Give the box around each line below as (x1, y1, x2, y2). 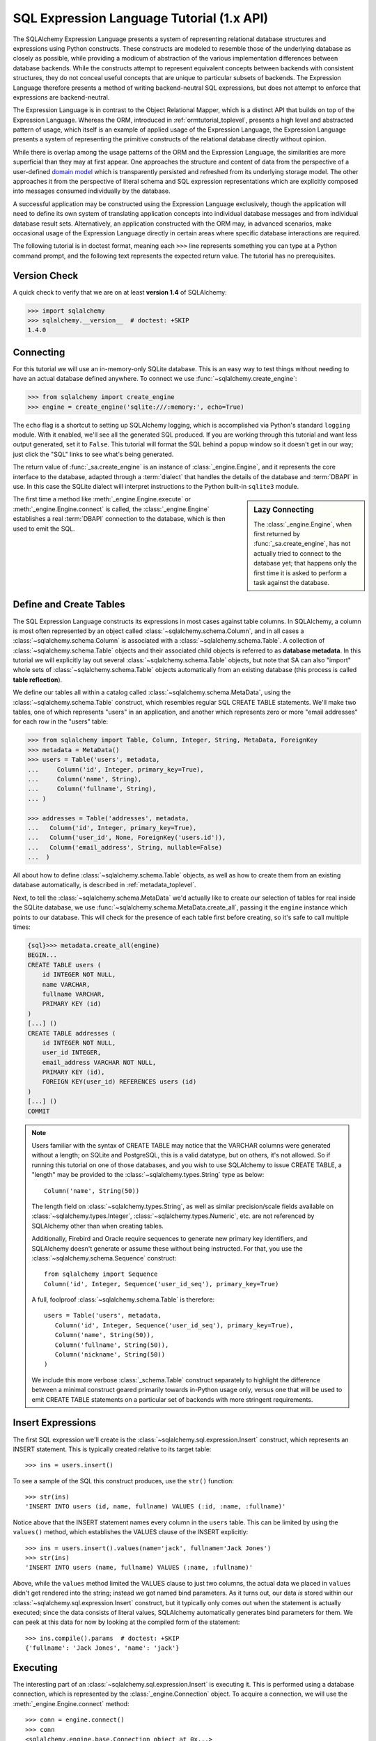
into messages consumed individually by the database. (13, 187, 171, 195)
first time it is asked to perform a (253, 568, 347, 577)
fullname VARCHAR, (42, 990, 105, 998)
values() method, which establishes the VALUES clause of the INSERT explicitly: (13, 1528, 249, 1536)
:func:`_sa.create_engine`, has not (253, 540, 351, 548)
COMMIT (27, 1107, 50, 1115)
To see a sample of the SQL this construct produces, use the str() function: (13, 1476, 235, 1485)
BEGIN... (27, 951, 58, 959)
